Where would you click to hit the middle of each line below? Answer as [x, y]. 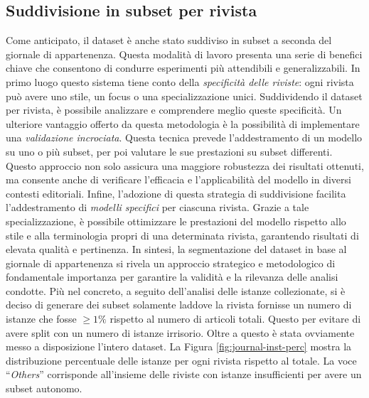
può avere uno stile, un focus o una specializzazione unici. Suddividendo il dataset [184, 96]
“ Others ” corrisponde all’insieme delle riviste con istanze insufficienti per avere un [184, 374]
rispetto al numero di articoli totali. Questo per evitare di [235, 319]
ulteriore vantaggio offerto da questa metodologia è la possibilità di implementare [183, 123]
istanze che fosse [41, 319]
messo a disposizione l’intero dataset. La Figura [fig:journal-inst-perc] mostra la [179, 346]
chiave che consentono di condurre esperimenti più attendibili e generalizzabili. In [183, 68]
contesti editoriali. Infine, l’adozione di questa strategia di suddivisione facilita [176, 193]
